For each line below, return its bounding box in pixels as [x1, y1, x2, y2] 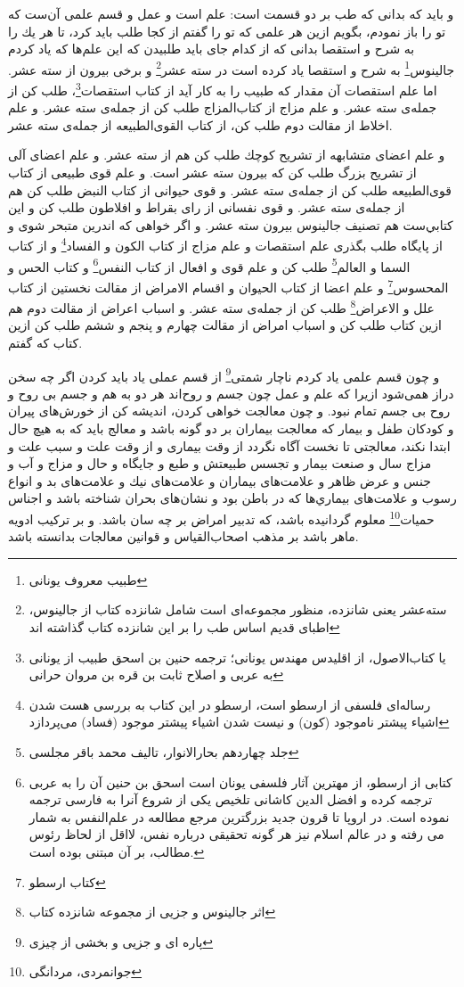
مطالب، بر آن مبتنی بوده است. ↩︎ [28, 843, 205, 860]
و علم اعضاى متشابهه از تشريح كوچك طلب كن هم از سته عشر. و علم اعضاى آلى [8, 145, 445, 164]
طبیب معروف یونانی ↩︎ [28, 570, 148, 588]
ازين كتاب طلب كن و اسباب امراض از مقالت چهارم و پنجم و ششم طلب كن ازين [8, 316, 442, 334]
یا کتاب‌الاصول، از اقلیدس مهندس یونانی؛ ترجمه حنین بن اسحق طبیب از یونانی [28, 647, 446, 666]
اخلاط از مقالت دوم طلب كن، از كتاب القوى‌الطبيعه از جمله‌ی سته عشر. [8, 115, 393, 134]
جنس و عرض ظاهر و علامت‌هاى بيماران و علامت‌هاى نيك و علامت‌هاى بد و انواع [8, 471, 431, 489]
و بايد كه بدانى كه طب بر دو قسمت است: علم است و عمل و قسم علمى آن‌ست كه [8, 4, 454, 22]
